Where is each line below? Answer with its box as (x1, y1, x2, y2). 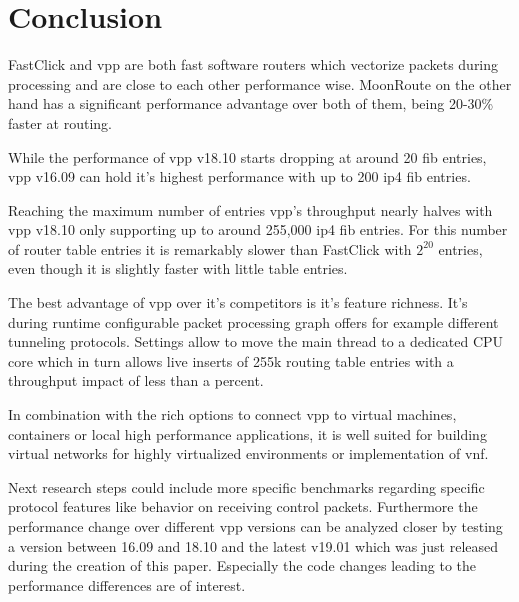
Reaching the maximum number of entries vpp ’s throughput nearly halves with (8, 199, 493, 220)
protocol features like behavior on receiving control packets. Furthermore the (8, 496, 478, 517)
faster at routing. (8, 112, 113, 133)
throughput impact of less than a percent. (8, 370, 264, 391)
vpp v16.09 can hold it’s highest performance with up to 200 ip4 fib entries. (8, 166, 471, 187)
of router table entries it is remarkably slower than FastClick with (8, 238, 412, 259)
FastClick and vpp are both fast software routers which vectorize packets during (8, 54, 499, 75)
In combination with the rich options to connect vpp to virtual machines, (8, 404, 457, 425)
